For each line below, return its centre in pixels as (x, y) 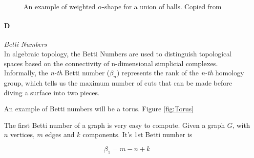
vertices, (22, 134)
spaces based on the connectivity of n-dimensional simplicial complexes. (111, 63)
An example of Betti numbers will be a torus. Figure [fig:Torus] (99, 109)
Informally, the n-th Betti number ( (57, 73)
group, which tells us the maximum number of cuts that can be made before (118, 82)
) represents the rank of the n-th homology (180, 73)
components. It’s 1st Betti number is (138, 134)
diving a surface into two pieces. (52, 92)
